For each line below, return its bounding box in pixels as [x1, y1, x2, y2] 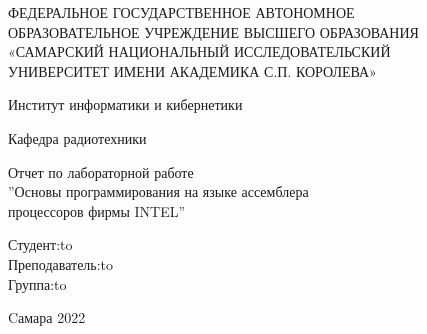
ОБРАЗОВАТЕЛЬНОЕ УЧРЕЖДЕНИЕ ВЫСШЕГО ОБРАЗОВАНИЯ [8, 21, 419, 42]
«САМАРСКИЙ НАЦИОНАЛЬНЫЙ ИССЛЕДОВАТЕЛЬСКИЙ [8, 41, 391, 62]
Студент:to [8, 234, 73, 255]
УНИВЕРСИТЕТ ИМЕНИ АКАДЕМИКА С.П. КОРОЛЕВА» [8, 60, 377, 81]
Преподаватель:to [8, 253, 114, 274]
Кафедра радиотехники [8, 127, 147, 148]
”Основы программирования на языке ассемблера [8, 181, 309, 202]
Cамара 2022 [8, 307, 86, 328]
